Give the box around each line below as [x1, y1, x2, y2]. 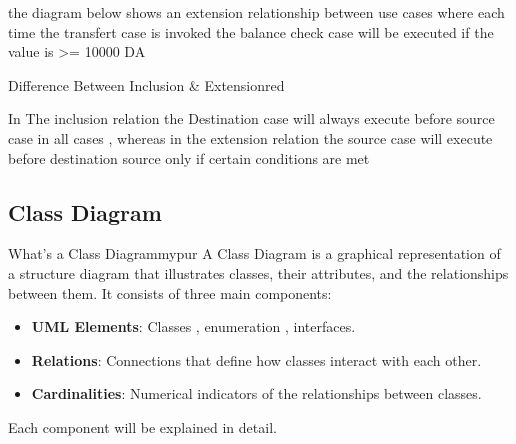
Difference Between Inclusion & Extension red [8, 74, 285, 95]
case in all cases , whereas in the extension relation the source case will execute [8, 127, 493, 148]
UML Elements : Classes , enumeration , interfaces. [31, 316, 356, 337]
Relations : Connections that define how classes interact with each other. [31, 349, 482, 370]
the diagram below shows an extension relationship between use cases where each [8, 2, 505, 22]
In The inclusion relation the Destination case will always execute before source [8, 108, 495, 129]
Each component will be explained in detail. [8, 416, 277, 437]
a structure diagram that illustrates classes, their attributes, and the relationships [8, 262, 509, 283]
